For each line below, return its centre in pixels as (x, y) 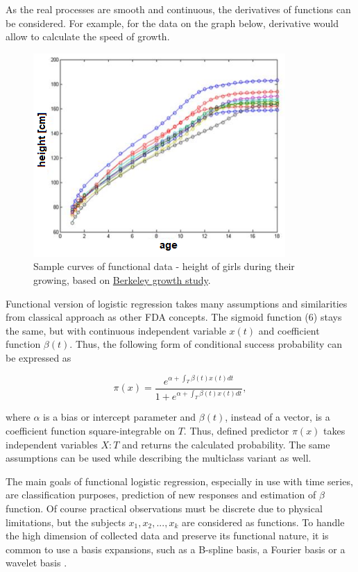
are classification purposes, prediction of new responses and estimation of (161, 495)
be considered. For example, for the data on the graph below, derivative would (172, 23)
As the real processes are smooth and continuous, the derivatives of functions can (178, 9)
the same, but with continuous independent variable (116, 330)
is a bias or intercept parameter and (120, 417)
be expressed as (39, 357)
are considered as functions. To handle (263, 522)
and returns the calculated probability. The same (226, 444)
